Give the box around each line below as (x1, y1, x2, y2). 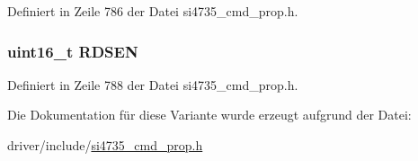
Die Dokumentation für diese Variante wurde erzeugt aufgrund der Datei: (7, 105, 412, 124)
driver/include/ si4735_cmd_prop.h (7, 136, 203, 154)
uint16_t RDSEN (7, 40, 138, 62)
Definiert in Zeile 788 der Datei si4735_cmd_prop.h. (7, 75, 298, 94)
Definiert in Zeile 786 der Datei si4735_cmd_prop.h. (7, 2, 298, 20)
